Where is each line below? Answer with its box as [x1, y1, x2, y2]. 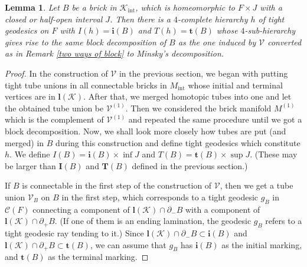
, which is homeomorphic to [135, 1, 235, 13]
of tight [258, 12, 285, 25]
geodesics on [5, 24, 49, 37]
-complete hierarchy [178, 12, 248, 25]
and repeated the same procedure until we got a [128, 113, 302, 126]
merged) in [5, 136, 44, 149]
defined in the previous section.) [132, 159, 248, 172]
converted [267, 35, 302, 48]
